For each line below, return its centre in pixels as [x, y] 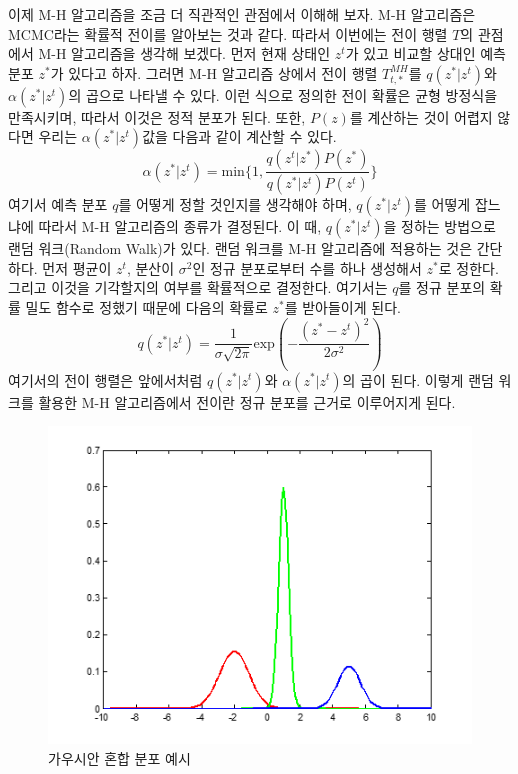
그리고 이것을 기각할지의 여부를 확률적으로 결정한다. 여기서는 [198, 287]
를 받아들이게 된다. [342, 307]
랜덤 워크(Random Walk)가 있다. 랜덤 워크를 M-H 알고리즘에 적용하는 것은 [240, 248]
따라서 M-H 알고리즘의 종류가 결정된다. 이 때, [180, 226]
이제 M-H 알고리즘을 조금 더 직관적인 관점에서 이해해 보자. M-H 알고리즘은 [242, 14]
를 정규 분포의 [442, 287]
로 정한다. [468, 267]
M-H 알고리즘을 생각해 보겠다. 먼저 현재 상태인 [184, 53]
